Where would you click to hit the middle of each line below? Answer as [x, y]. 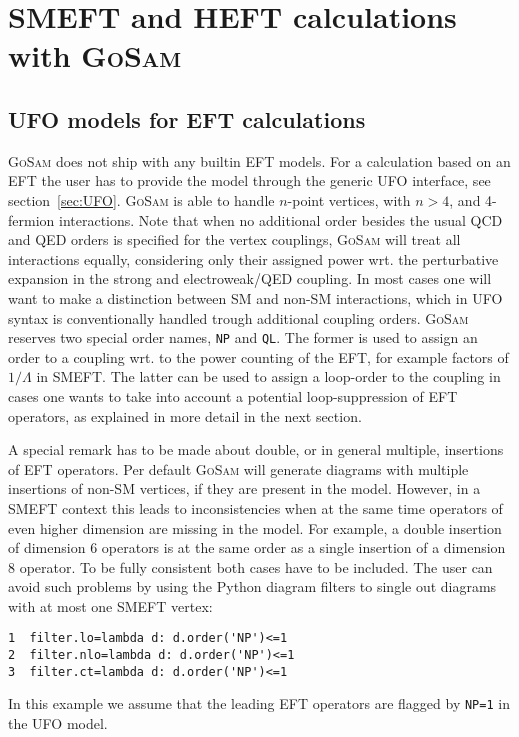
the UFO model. [58, 723]
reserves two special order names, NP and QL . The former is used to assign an [243, 337]
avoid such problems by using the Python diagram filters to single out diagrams [252, 586]
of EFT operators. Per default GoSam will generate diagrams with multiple [238, 468]
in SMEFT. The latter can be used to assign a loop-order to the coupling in [268, 376]
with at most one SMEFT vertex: [110, 605]
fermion [31, 219]
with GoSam [95, 55]
